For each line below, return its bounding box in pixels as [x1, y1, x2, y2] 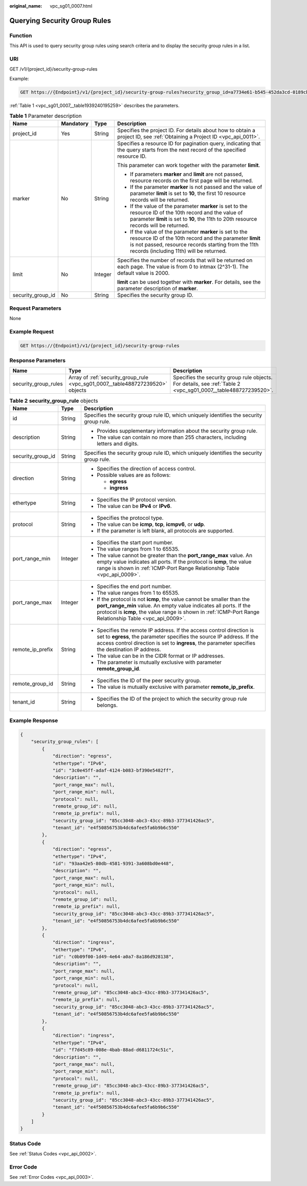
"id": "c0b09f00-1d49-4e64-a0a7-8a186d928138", [52, 954, 174, 960]
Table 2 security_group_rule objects [9, 397, 98, 404]
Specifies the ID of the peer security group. [96, 676, 202, 684]
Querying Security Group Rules [9, 16, 112, 25]
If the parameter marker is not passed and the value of [129, 183, 262, 190]
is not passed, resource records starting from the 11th [129, 241, 259, 248]
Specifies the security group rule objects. [173, 374, 273, 381]
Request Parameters [9, 305, 61, 312]
